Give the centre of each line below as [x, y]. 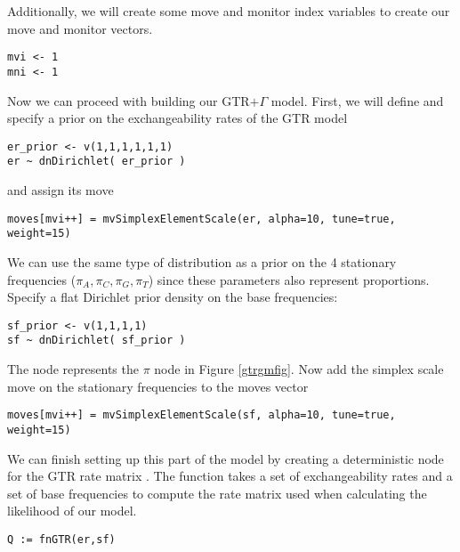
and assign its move [61, 190]
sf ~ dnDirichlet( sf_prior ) [97, 341]
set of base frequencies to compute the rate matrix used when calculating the [217, 493]
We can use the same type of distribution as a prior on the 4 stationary [202, 261]
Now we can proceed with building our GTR [129, 100]
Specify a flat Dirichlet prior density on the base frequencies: [173, 297]
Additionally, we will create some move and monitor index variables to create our [229, 11]
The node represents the [73, 369]
